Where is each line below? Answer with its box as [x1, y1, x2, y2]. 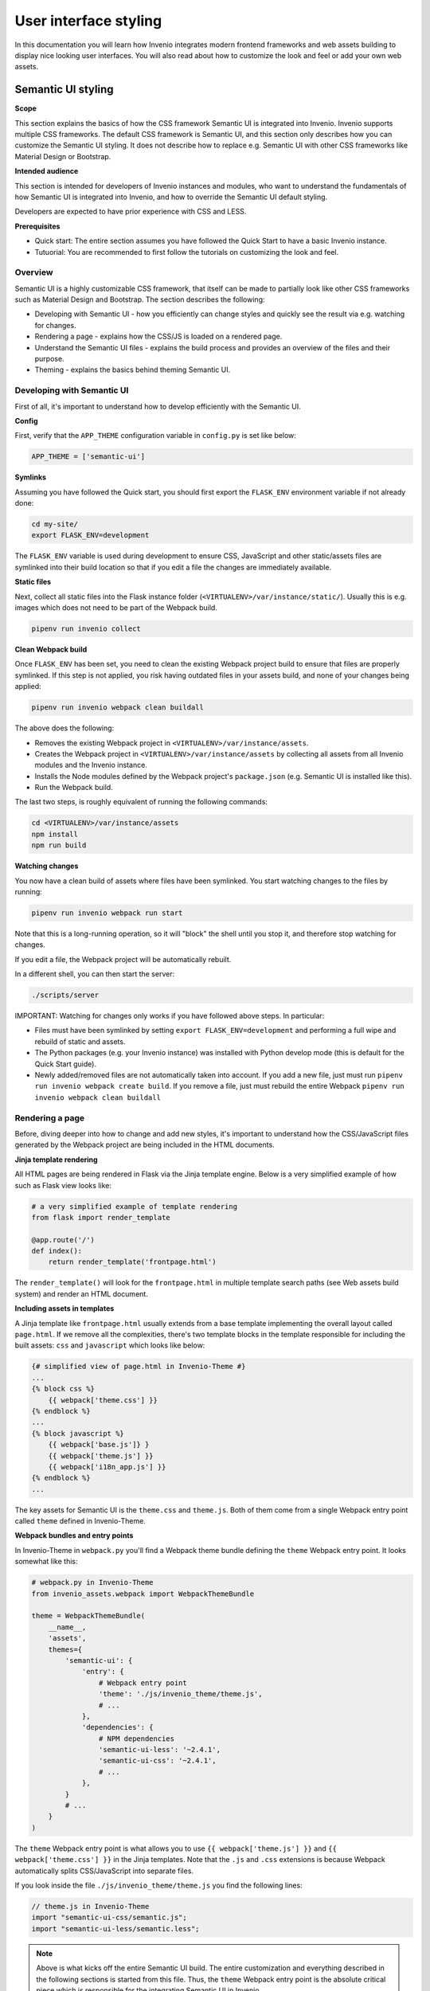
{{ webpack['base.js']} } [48, 1440, 150, 1449]
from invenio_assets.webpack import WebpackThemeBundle [31, 1589, 255, 1598]
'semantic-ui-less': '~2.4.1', [98, 1745, 221, 1754]
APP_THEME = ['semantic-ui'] [31, 452, 146, 461]
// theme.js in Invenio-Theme [31, 1902, 150, 1911]
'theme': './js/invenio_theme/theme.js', [98, 1689, 263, 1699]
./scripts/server [31, 991, 100, 999]
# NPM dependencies [98, 1734, 175, 1743]
